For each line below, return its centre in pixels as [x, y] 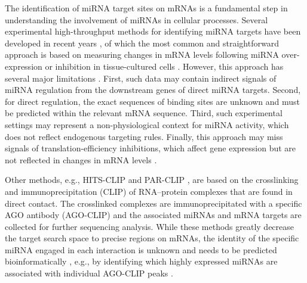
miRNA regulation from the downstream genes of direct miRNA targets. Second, [153, 90]
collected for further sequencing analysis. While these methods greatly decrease [150, 226]
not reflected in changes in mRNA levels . [81, 159]
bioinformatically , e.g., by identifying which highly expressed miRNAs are [141, 261]
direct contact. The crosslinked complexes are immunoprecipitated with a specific [153, 203]
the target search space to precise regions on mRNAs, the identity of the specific [152, 238]
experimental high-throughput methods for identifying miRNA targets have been [153, 31]
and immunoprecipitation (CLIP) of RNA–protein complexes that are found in [149, 191]
